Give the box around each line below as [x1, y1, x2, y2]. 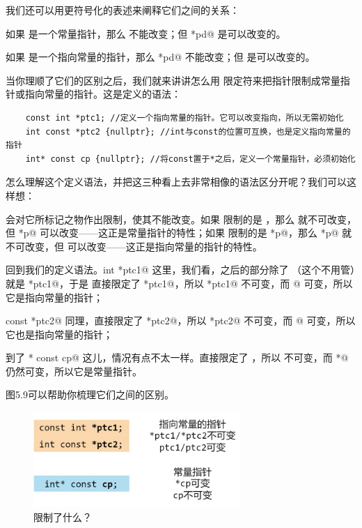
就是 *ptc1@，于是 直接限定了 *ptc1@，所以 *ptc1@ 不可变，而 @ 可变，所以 [6, 276, 353, 290]
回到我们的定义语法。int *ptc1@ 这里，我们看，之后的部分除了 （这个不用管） [6, 262, 356, 277]
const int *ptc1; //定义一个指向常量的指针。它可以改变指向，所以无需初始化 [25, 112, 344, 123]
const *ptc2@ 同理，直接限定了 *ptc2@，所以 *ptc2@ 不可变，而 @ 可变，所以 [6, 313, 356, 328]
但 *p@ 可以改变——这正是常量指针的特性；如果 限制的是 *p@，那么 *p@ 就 [6, 225, 352, 240]
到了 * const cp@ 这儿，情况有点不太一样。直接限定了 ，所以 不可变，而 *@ [6, 350, 349, 365]
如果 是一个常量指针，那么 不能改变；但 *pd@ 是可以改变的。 [6, 26, 286, 40]
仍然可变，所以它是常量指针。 [6, 363, 142, 378]
